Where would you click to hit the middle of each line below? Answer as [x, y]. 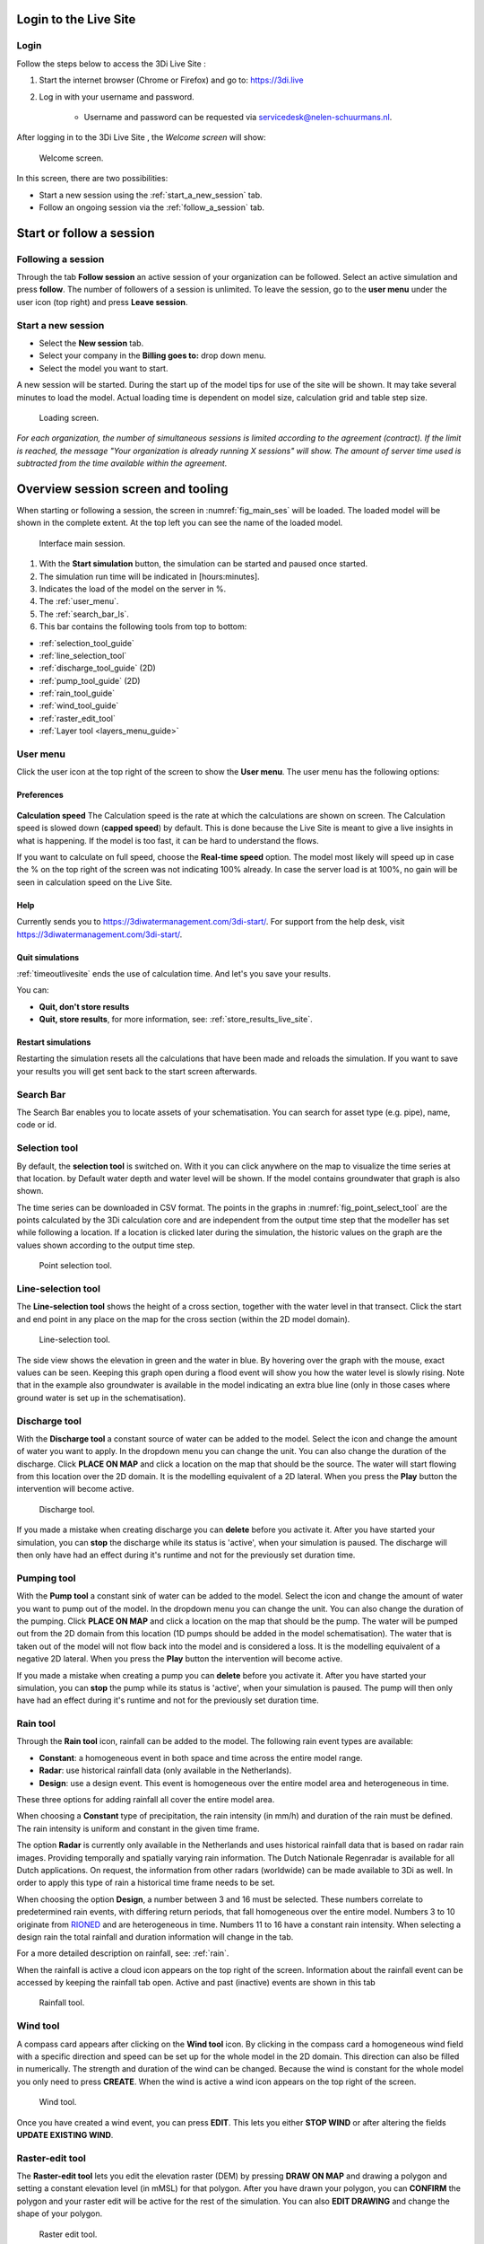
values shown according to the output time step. [106, 1245]
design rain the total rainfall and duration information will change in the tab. [155, 1937]
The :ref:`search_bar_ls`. [84, 614]
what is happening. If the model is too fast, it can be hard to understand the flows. [168, 840]
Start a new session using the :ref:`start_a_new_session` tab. [151, 195]
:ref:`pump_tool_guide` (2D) [90, 680]
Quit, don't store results [84, 1006]
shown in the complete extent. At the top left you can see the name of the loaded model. [180, 523]
